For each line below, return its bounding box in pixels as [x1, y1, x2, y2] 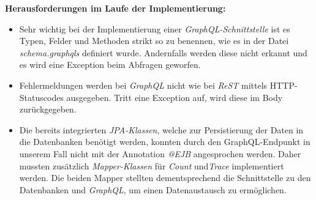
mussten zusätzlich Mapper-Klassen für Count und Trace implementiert [19, 159, 284, 172]
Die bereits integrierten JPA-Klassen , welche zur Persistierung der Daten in [19, 123, 304, 136]
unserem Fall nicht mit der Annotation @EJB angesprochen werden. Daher [19, 147, 301, 160]
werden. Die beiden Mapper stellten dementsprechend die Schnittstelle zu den [19, 171, 311, 184]
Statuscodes [19, 91, 64, 103]
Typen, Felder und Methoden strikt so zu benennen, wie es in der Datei [19, 34, 289, 47]
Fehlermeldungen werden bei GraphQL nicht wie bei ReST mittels [19, 78, 268, 91]
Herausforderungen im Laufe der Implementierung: [5, 2, 226, 14]
